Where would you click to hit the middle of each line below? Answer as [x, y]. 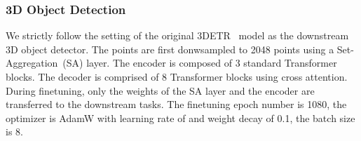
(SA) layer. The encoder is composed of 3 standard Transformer [200, 63]
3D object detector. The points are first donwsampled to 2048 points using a [170, 49]
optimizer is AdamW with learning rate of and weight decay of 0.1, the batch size [180, 117]
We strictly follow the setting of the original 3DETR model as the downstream [177, 35]
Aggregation [32, 63]
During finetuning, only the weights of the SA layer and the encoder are [160, 90]
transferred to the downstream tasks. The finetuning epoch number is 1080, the [176, 104]
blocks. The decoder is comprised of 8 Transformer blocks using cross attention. [177, 76]
